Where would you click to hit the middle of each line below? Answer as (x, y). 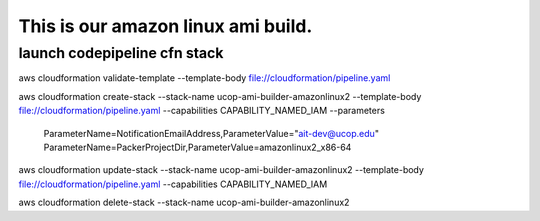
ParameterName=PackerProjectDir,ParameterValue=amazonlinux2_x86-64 (197, 147)
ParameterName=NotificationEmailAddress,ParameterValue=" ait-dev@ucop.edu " (211, 133)
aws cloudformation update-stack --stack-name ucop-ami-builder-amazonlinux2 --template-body (221, 170)
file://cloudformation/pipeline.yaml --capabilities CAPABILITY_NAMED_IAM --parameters (201, 111)
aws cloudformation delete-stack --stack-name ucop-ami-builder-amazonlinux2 (184, 202)
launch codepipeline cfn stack (121, 53)
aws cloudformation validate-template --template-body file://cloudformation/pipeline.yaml (204, 78)
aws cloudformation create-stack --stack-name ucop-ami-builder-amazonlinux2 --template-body (220, 96)
